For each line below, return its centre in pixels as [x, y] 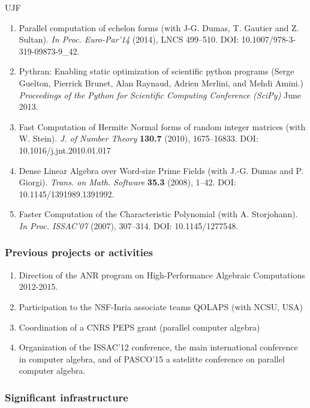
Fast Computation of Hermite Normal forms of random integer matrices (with [162, 126]
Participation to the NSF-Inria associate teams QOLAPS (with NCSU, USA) [161, 306]
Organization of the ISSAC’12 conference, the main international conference [158, 347]
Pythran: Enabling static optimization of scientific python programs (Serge [156, 71]
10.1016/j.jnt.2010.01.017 [65, 150]
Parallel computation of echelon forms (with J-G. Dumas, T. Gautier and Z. [159, 27]
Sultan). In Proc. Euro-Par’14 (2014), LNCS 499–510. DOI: [129, 39]
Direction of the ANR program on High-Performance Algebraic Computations [162, 274]
